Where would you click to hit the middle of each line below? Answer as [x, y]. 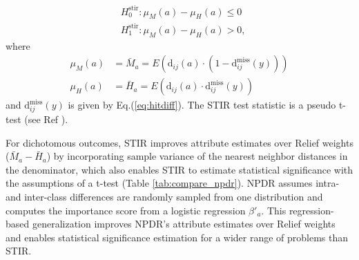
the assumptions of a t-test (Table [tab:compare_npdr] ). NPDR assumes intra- [173, 183]
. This [274, 210]
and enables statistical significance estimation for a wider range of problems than [177, 237]
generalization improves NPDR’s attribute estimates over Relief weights [184, 224]
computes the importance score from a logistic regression [126, 210]
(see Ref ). [46, 119]
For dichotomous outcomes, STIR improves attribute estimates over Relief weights [179, 142]
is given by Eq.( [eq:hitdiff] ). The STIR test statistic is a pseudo [202, 105]
